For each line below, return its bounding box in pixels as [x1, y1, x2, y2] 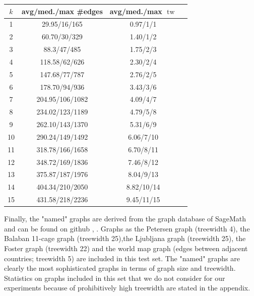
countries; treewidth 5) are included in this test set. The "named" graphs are [4, 253, 240, 263]
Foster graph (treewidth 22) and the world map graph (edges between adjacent [4, 243, 248, 254]
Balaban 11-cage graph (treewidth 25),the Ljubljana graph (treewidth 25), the [4, 233, 246, 244]
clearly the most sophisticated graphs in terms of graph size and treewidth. [4, 263, 236, 273]
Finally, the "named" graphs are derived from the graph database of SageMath [4, 213, 246, 224]
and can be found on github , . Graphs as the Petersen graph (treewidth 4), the [4, 223, 250, 233]
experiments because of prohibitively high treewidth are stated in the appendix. [4, 282, 250, 293]
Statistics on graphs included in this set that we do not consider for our [4, 272, 225, 283]
